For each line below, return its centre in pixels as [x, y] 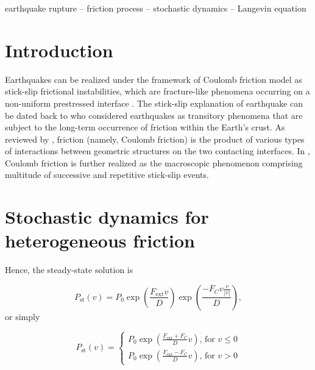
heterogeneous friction [100, 240]
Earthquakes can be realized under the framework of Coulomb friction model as [154, 79]
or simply [23, 316]
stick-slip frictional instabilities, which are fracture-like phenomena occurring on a [157, 91]
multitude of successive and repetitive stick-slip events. [107, 175]
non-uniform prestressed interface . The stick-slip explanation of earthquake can [154, 103]
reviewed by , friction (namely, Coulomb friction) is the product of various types [155, 139]
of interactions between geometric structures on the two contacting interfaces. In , [157, 151]
